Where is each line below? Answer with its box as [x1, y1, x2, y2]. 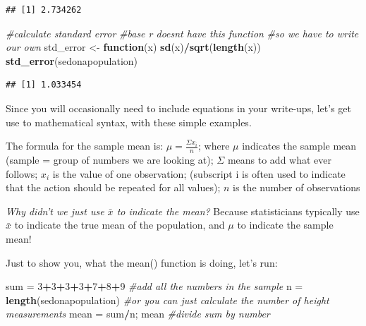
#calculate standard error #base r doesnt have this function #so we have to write [6, 25, 359, 40]
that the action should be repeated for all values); [6, 180, 221, 195]
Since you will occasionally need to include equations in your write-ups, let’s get [6, 100, 351, 115]
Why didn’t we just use [6, 203, 104, 218]
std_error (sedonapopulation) [6, 53, 138, 68]
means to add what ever [227, 152, 332, 167]
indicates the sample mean [242, 138, 357, 153]
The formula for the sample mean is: [6, 138, 164, 153]
